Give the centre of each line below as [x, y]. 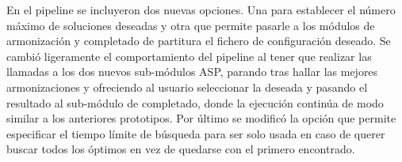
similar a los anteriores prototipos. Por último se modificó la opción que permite [201, 118]
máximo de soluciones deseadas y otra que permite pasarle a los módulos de [191, 25]
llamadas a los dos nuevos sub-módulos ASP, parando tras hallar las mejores [192, 72]
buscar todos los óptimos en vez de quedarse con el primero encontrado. [181, 149]
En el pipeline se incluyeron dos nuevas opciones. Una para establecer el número [201, 9]
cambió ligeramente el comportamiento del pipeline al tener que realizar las [189, 56]
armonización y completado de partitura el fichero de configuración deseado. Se [199, 41]
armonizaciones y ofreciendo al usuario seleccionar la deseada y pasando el [187, 87]
